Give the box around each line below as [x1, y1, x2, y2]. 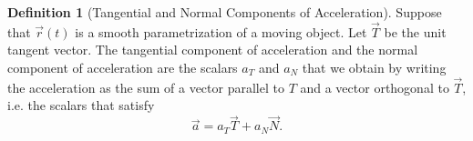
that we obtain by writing [302, 58, 447, 76]
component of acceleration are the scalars [7, 58, 238, 76]
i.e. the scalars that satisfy [7, 96, 155, 115]
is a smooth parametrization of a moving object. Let [75, 22, 367, 41]
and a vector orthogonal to [300, 77, 449, 96]
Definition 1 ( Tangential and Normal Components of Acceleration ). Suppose [7, 3, 442, 21]
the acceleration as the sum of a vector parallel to [7, 77, 284, 96]
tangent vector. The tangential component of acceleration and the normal [7, 40, 418, 59]
